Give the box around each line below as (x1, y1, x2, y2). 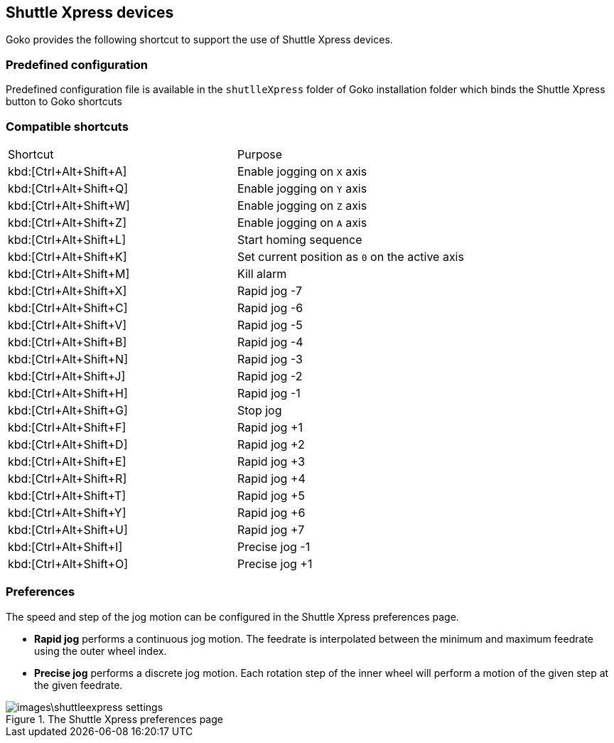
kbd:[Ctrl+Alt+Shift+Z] (8, 215, 126, 230)
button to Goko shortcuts (6, 95, 122, 108)
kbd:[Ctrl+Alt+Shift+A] (8, 164, 127, 178)
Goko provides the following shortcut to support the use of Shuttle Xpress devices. (6, 33, 393, 46)
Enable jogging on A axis (237, 215, 367, 230)
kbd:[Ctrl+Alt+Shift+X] (8, 283, 127, 298)
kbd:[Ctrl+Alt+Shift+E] (8, 454, 126, 469)
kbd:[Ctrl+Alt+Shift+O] (8, 556, 129, 571)
